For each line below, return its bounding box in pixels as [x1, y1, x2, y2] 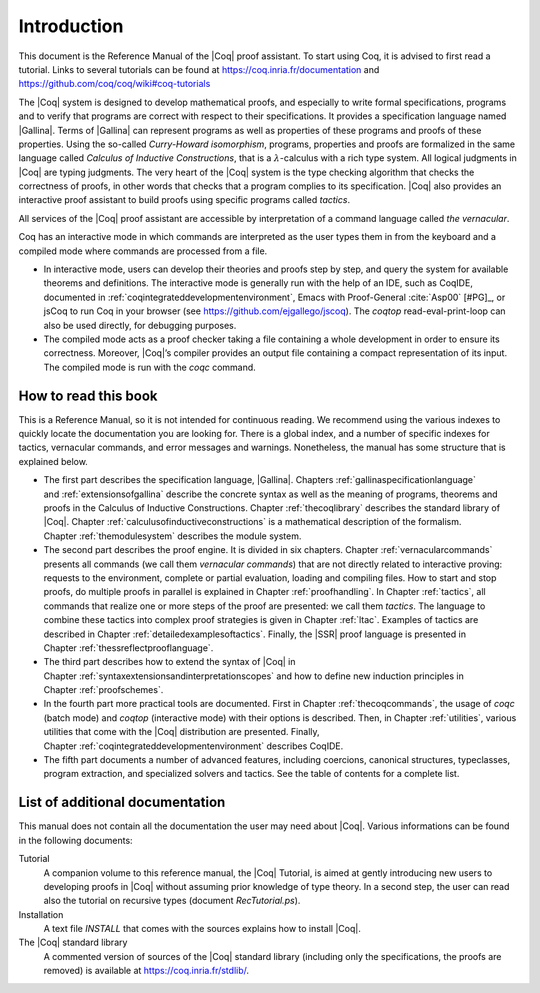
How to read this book [18, 387, 159, 404]
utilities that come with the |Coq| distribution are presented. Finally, [43, 726, 320, 738]
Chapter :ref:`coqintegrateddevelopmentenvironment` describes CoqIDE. [43, 740, 344, 752]
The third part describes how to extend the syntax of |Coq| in [43, 656, 296, 668]
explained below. [18, 455, 89, 467]
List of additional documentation [18, 794, 226, 811]
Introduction [18, 15, 124, 37]
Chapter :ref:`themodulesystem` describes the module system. [43, 530, 302, 542]
